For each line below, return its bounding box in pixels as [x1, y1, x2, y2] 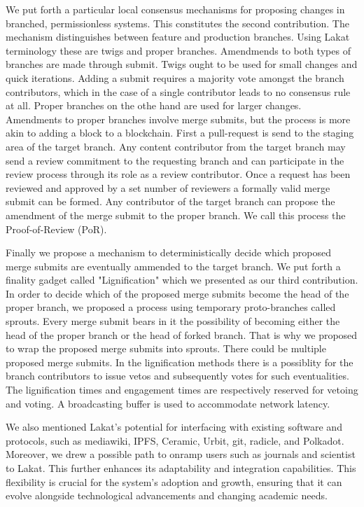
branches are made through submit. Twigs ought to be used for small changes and [6, 57, 358, 71]
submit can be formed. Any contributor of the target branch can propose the [6, 194, 335, 209]
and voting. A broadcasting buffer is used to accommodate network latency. [6, 396, 330, 410]
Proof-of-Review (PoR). [6, 221, 107, 236]
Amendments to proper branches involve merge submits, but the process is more [6, 111, 351, 126]
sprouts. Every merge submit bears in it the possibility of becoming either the [6, 314, 340, 328]
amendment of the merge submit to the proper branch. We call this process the [6, 207, 346, 222]
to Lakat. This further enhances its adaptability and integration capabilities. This [6, 461, 356, 475]
